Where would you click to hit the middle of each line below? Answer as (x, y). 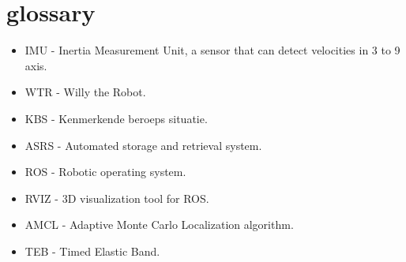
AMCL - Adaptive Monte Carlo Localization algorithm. (159, 225)
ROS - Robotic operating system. (105, 172)
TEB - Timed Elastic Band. (92, 251)
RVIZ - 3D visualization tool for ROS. (117, 198)
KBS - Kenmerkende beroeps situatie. (116, 118)
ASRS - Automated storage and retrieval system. (143, 145)
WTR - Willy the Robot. (85, 92)
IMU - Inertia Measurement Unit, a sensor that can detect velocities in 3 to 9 (212, 50)
